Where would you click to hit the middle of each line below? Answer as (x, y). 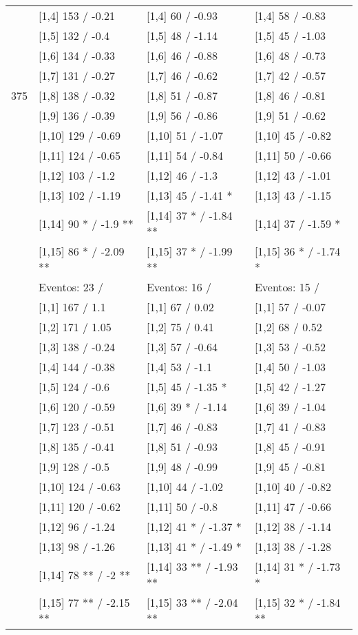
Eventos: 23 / (71, 287)
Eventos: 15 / (287, 287)
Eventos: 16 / (179, 287)
